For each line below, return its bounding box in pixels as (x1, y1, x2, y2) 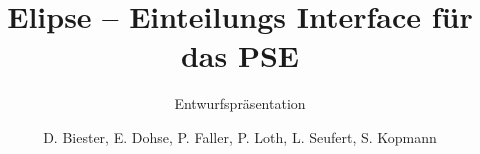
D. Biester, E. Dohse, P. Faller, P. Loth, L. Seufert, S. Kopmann (43, 126, 437, 147)
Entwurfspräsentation (174, 93, 306, 114)
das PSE (180, 35, 300, 76)
